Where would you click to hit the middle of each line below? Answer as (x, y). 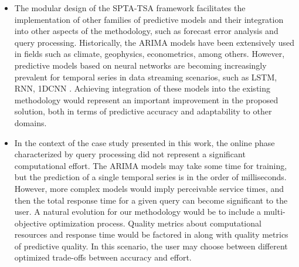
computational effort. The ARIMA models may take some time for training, (151, 165)
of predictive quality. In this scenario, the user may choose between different (151, 246)
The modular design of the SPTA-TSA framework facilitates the (130, 8)
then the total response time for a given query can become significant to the (151, 200)
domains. (30, 122)
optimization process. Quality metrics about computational (155, 223)
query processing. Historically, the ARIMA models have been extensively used (154, 42)
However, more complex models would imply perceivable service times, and (149, 188)
